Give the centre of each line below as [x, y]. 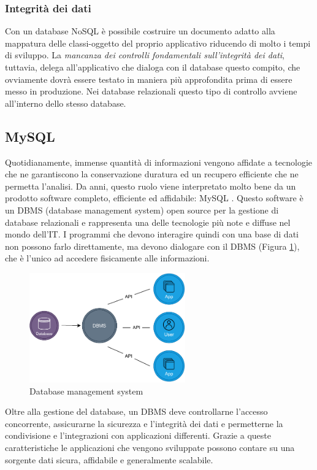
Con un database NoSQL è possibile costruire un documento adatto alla [140, 31]
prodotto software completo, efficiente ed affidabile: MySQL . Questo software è [154, 198]
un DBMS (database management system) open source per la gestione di [142, 210]
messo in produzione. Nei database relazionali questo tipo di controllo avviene [151, 91]
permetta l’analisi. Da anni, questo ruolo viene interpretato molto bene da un [151, 186]
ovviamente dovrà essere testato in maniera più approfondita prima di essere [149, 79]
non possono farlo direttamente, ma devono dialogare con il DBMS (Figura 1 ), [152, 246]
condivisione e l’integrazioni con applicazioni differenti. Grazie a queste [138, 435]
